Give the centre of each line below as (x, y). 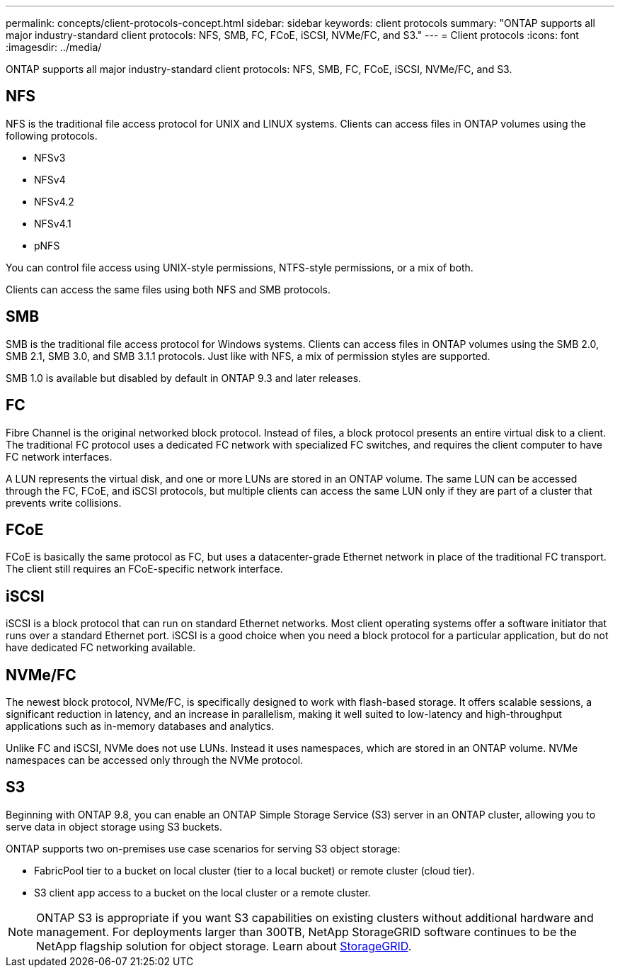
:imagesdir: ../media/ (54, 47)
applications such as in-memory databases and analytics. (140, 726)
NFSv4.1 (53, 223)
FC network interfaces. (59, 456)
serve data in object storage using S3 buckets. (114, 826)
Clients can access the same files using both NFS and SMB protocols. (168, 289)
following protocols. (52, 135)
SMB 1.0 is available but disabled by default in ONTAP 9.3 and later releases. (184, 378)
